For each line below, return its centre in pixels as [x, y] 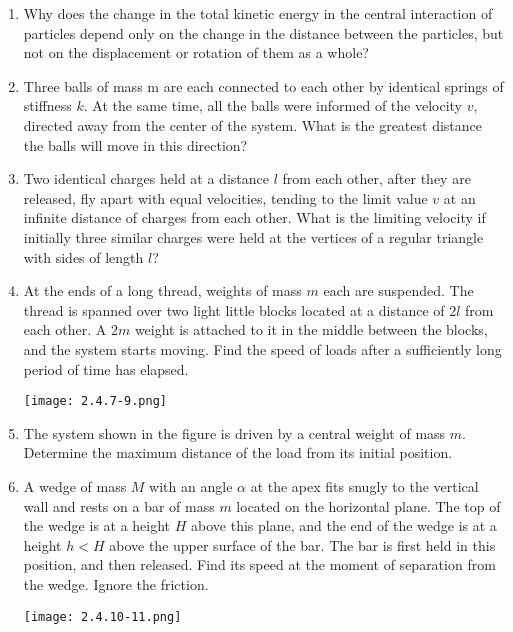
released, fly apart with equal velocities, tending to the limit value [225, 197]
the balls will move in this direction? [135, 144]
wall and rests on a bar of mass [119, 505]
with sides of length [83, 256]
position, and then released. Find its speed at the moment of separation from [259, 564]
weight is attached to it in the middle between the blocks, [311, 329]
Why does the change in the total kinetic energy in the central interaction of [258, 13]
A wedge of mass [75, 485]
